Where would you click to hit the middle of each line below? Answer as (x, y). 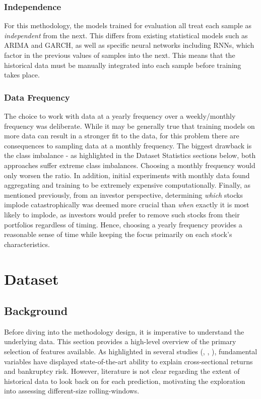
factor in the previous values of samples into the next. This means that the (120, 55)
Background (36, 311)
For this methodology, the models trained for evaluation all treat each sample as (128, 25)
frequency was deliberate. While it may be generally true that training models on (129, 126)
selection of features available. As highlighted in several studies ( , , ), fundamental (131, 351)
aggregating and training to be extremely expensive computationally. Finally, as (127, 185)
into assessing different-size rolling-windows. (72, 391)
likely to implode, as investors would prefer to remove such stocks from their (122, 214)
